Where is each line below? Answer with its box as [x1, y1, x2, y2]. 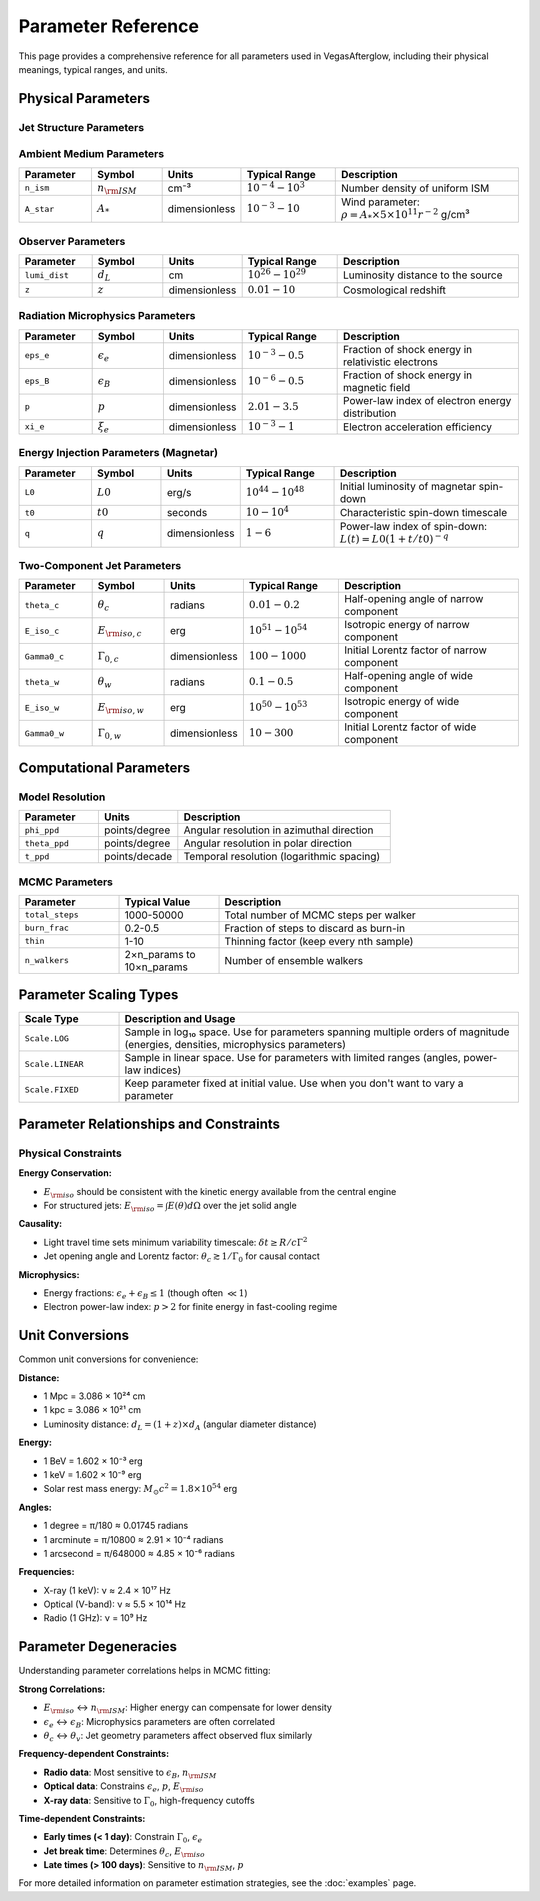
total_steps [24, 910, 79, 920]
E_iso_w [24, 702, 60, 713]
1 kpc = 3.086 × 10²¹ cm [43, 1404, 142, 1416]
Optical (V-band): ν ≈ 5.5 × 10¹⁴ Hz [43, 1598, 187, 1610]
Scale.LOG [24, 1033, 70, 1044]
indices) [143, 1063, 182, 1077]
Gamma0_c [24, 651, 65, 662]
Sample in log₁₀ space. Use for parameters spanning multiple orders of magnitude [124, 1025, 510, 1039]
